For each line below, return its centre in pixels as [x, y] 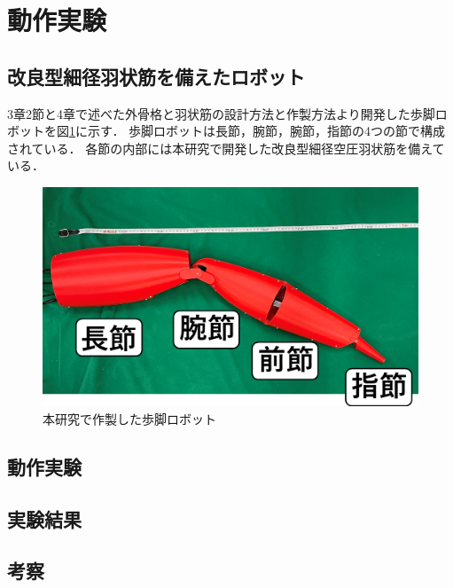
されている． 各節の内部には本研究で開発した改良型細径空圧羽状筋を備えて [226, 148]
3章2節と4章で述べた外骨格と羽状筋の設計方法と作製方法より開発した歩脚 [221, 113]
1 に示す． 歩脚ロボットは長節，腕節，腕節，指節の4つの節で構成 [258, 131]
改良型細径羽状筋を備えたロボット [156, 76]
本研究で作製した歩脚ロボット [129, 418]
